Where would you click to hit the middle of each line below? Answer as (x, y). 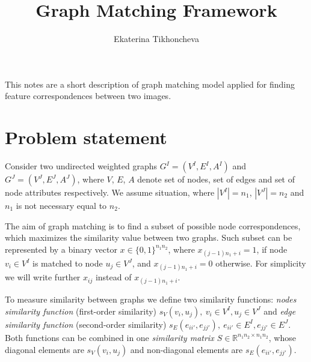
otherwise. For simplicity (261, 263)
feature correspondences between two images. (88, 96)
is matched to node (67, 263)
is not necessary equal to (61, 206)
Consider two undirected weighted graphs (81, 166)
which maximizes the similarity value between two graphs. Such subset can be (149, 237)
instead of (113, 277)
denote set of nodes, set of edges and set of (216, 179)
